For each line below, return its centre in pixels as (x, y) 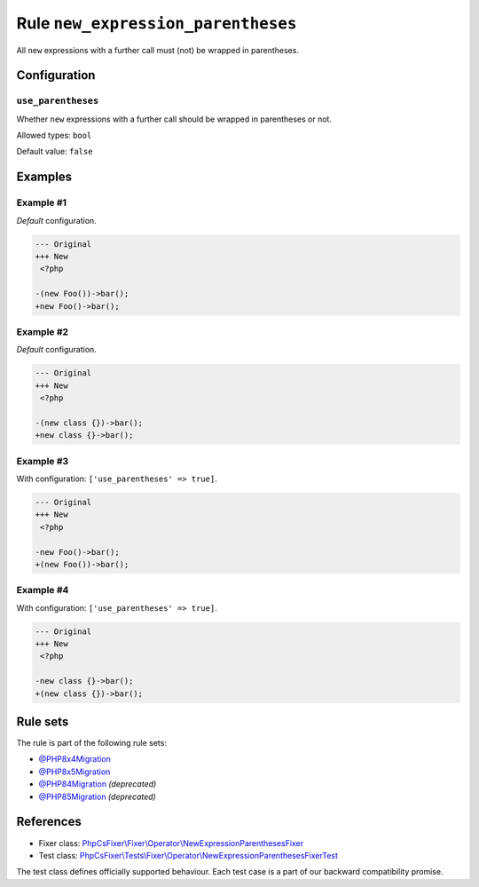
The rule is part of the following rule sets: (92, 743)
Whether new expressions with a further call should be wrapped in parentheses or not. (174, 119)
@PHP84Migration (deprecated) (98, 784)
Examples (44, 177)
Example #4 (43, 590)
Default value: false (55, 152)
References (49, 822)
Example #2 (43, 331)
